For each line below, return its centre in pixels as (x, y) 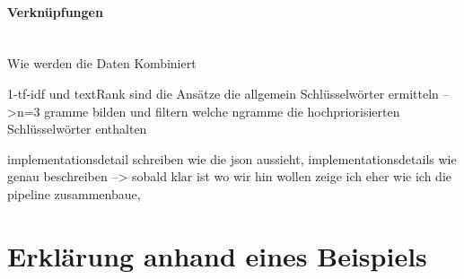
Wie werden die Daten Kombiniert (102, 63)
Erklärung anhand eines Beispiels (217, 255)
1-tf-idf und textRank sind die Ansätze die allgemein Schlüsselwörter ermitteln (223, 93)
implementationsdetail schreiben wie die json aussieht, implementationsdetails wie (232, 158)
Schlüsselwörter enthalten (77, 129)
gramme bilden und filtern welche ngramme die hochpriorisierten (222, 111)
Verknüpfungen (55, 11)
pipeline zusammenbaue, (74, 193)
